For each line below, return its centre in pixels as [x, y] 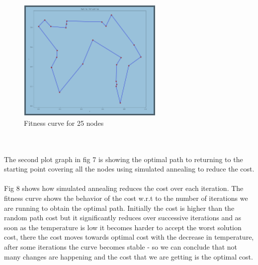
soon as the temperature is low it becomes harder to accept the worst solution [123, 227]
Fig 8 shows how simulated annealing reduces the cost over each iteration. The [124, 188]
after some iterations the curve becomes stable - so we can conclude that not [121, 246]
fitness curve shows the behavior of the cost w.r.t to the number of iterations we [126, 198]
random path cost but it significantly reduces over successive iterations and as [123, 218]
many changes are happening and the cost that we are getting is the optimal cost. [129, 256]
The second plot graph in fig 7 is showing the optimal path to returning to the [124, 159]
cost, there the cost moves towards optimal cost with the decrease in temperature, [129, 237]
